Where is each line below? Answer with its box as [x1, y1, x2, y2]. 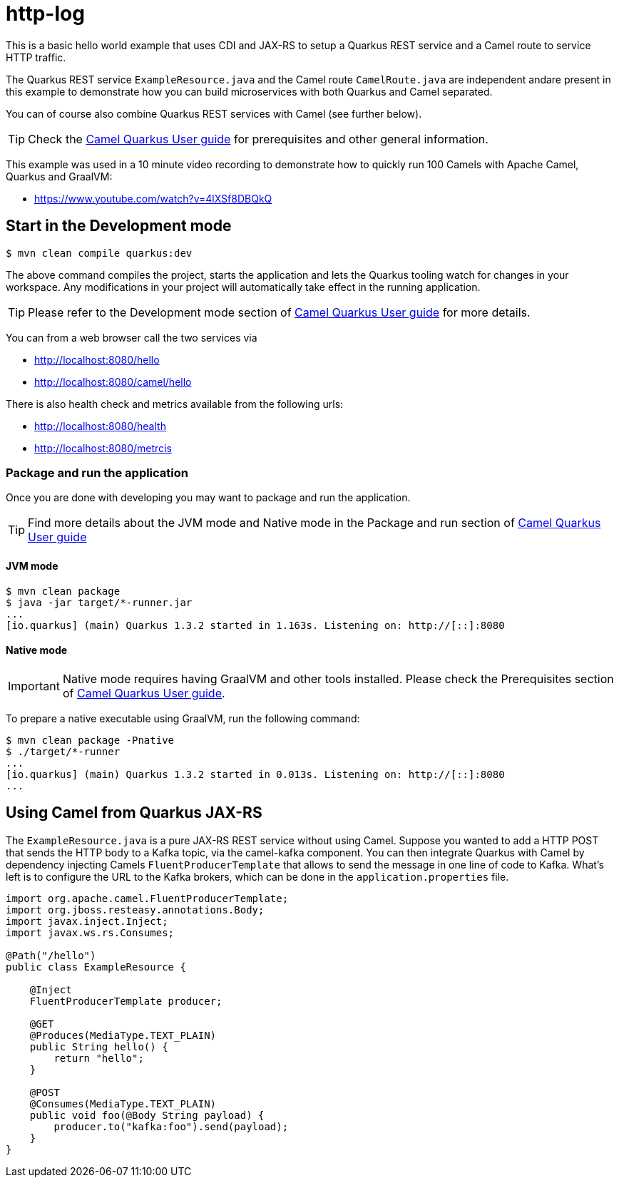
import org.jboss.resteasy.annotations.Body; [6, 903, 265, 916]
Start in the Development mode [6, 217, 232, 235]
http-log [6, 1, 85, 26]
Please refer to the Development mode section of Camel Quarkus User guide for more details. [28, 304, 531, 319]
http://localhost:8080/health [34, 419, 166, 432]
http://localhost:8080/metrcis [34, 441, 172, 454]
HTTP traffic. [6, 51, 66, 63]
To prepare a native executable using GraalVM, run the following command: [6, 712, 360, 724]
